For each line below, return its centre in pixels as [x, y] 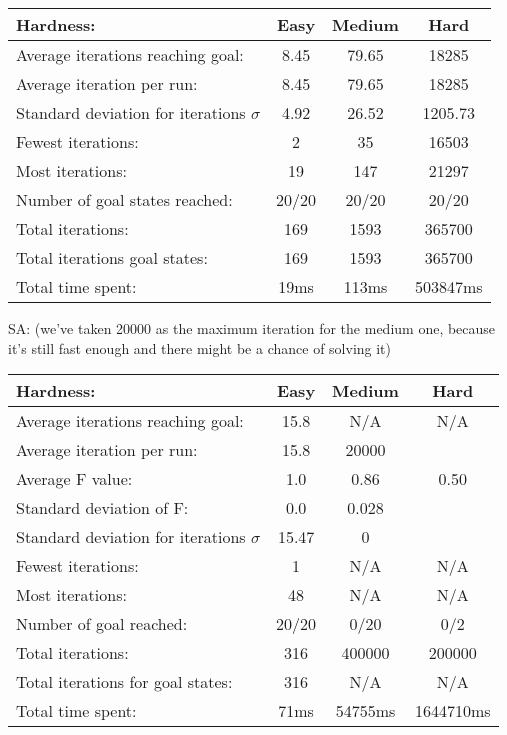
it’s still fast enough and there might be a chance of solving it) [200, 347]
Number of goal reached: [102, 624]
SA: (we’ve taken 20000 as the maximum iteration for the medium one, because [252, 328]
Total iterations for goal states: [124, 682]
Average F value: [74, 479]
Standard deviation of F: [102, 508]
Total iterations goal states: [112, 257]
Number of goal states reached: [124, 199]
